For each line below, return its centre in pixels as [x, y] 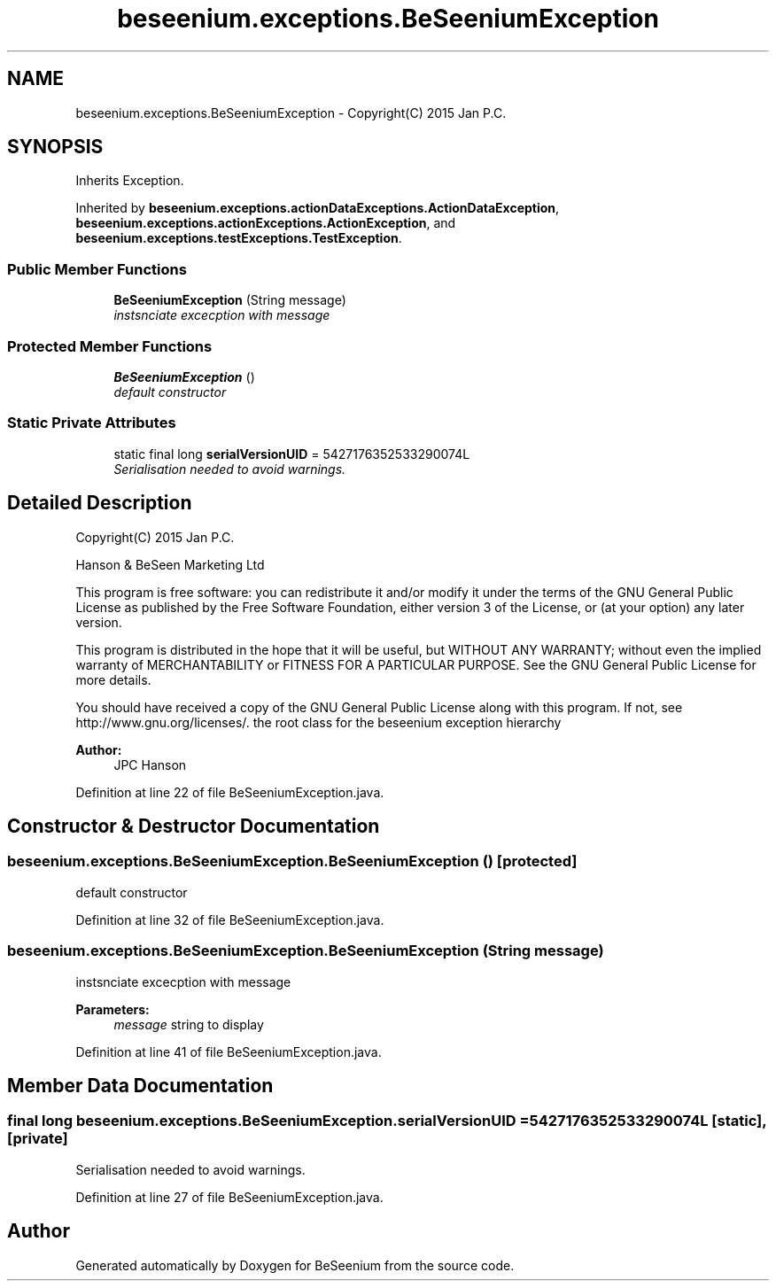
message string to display [189, 1024]
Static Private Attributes [92, 423]
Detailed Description [100, 503]
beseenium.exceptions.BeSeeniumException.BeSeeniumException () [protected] [292, 861]
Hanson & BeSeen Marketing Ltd [170, 564]
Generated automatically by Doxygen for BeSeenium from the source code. [295, 1265]
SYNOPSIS [55, 147]
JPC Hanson [150, 764]
